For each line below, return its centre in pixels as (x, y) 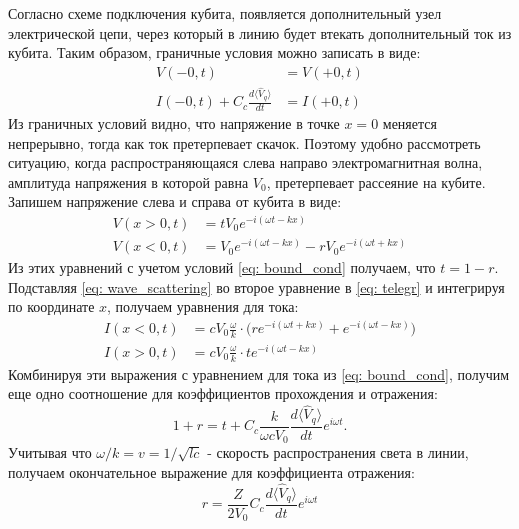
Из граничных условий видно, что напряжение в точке (174, 122)
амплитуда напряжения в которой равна (128, 181)
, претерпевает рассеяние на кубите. (376, 181)
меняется (409, 122)
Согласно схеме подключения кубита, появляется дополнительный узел (225, 13)
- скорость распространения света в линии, (338, 452)
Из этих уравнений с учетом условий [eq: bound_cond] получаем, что (222, 267)
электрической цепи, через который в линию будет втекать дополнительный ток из (260, 32)
